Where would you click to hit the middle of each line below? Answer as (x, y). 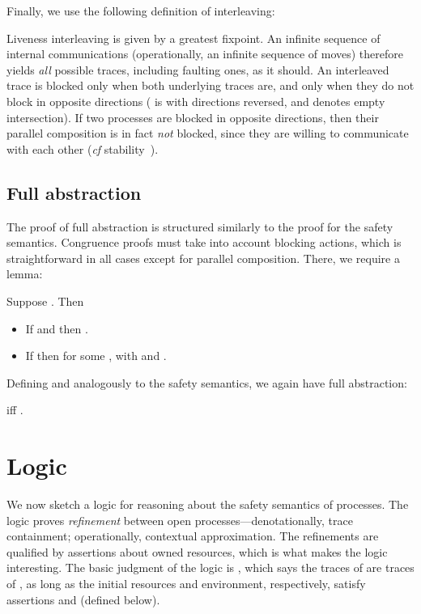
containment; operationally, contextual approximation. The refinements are (193, 536)
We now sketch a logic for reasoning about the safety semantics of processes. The (208, 504)
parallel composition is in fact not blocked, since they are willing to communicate (208, 133)
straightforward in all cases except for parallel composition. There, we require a (203, 258)
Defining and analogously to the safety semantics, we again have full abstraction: (207, 382)
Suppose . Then (45, 301)
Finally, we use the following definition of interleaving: (141, 11)
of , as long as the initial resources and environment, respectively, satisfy (186, 583)
